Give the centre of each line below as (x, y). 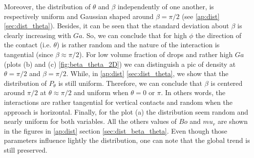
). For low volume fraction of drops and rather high (156, 54)
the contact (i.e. (28, 45)
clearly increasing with (38, 35)
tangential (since (29, 54)
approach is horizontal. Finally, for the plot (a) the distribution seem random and (126, 111)
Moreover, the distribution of (47, 6)
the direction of (218, 35)
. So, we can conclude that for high (135, 35)
